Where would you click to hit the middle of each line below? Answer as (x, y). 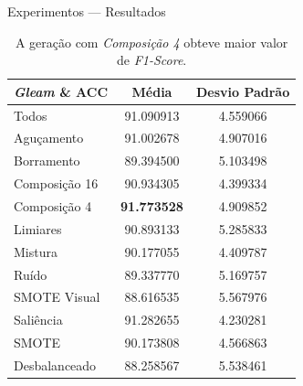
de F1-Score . (151, 60)
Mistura (36, 251)
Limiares (38, 228)
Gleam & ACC (61, 91)
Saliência (38, 320)
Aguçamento (49, 138)
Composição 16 (56, 183)
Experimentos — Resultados (87, 11)
